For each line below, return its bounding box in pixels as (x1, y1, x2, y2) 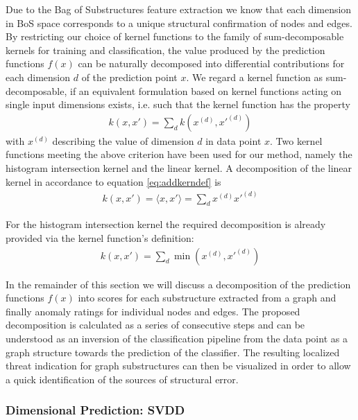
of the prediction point (81, 69, 178, 84)
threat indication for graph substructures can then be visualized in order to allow (6, 358, 351, 373)
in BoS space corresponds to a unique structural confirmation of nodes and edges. (6, 15, 352, 30)
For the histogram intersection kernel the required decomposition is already (6, 217, 326, 231)
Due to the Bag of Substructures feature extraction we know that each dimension (6, 2, 352, 16)
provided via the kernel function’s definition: (6, 231, 194, 245)
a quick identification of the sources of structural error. (6, 371, 239, 386)
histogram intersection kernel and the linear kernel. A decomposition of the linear (6, 160, 352, 175)
